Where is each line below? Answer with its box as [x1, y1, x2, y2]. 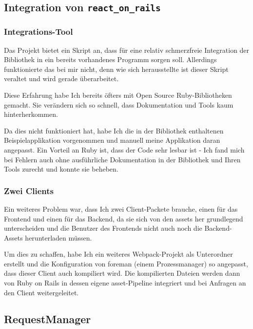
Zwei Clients [4, 184, 54, 197]
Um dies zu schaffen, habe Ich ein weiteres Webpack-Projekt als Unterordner [4, 249, 233, 259]
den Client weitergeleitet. [4, 287, 79, 297]
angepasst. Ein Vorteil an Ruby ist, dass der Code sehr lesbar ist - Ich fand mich [4, 144, 245, 154]
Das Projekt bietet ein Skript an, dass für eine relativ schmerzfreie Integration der [4, 44, 250, 55]
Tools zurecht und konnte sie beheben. [4, 164, 118, 174]
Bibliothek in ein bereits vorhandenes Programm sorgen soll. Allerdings [4, 54, 217, 65]
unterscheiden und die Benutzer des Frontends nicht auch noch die [4, 223, 202, 233]
